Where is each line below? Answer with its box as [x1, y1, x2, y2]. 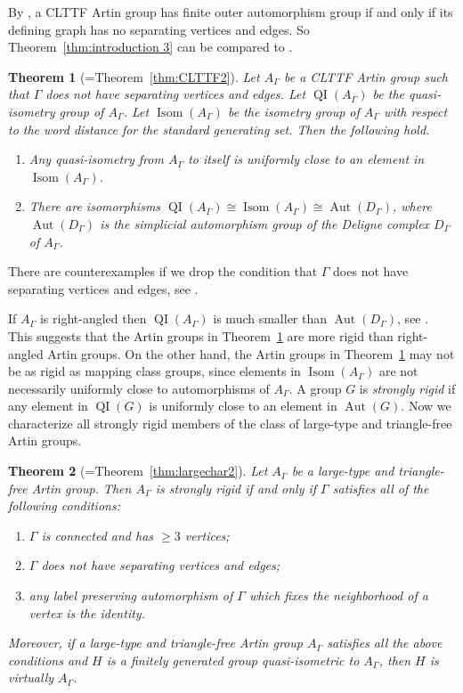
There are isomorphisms [28, 197, 161, 216]
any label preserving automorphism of [28, 586, 233, 605]
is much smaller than [213, 309, 328, 328]
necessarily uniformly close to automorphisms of [8, 379, 270, 397]
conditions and [8, 650, 88, 669]
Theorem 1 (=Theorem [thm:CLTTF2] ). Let [8, 67, 260, 86]
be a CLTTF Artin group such [284, 67, 449, 86]
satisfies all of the [332, 478, 429, 497]
